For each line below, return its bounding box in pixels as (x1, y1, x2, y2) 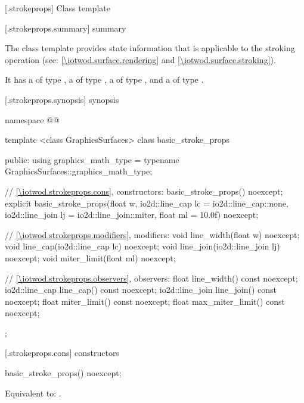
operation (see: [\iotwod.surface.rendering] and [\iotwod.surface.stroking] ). (5, 53, 276, 65)
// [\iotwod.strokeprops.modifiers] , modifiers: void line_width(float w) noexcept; (5, 228, 300, 240)
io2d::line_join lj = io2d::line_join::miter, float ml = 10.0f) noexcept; (5, 208, 259, 221)
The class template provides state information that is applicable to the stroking (5, 42, 295, 54)
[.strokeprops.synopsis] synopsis (5, 93, 119, 105)
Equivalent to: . (5, 386, 61, 399)
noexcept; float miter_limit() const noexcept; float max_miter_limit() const (5, 295, 286, 307)
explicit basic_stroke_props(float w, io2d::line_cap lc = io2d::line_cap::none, (5, 196, 289, 209)
